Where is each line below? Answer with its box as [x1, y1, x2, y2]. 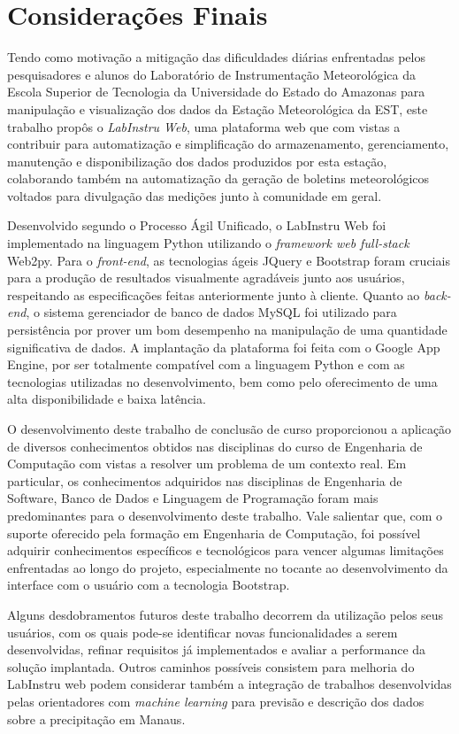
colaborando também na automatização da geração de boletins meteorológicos [7, 169, 430, 188]
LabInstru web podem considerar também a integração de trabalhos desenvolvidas [7, 675, 452, 693]
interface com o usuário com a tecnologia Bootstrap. [7, 576, 290, 594]
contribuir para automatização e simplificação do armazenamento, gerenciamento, [7, 135, 449, 153]
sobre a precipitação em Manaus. [7, 709, 186, 728]
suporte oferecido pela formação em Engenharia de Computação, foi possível [7, 523, 421, 542]
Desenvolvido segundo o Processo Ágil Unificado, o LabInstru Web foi [7, 216, 386, 235]
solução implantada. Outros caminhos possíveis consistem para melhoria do [7, 657, 415, 676]
